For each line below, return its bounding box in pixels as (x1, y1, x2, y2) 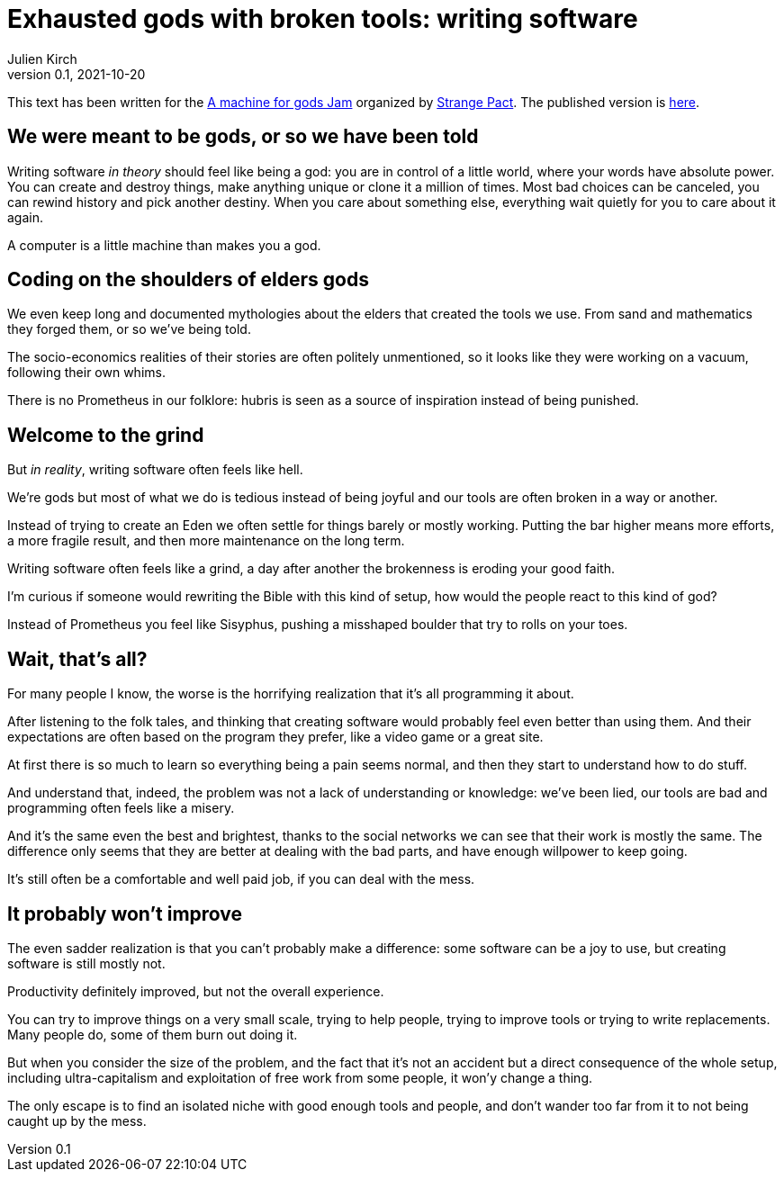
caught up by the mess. (7, 1112, 147, 1129)
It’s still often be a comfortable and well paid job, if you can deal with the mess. (7, 871, 475, 887)
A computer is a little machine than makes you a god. (7, 237, 321, 253)
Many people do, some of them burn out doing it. (7, 1026, 298, 1042)
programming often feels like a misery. (7, 800, 235, 816)
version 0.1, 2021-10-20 (7, 66, 146, 82)
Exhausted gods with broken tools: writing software (7, 4, 638, 34)
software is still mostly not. (7, 955, 166, 971)
